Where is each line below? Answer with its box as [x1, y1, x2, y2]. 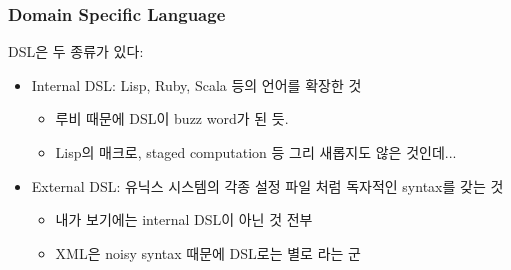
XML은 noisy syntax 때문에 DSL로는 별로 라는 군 [55, 242, 361, 263]
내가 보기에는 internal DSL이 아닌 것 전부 [55, 209, 313, 230]
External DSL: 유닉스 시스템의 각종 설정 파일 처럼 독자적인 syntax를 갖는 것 [31, 175, 504, 196]
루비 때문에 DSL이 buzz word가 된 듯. [55, 108, 289, 129]
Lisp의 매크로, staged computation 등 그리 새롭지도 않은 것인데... [55, 142, 457, 162]
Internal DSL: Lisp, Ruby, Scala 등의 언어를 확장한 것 [31, 74, 362, 95]
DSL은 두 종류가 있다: [8, 41, 144, 62]
